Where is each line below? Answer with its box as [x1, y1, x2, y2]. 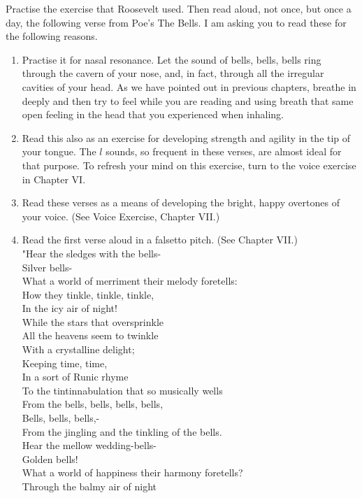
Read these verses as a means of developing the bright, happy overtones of [22, 195, 340, 210]
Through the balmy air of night [22, 479, 157, 493]
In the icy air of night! [22, 301, 117, 315]
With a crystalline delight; [22, 342, 135, 357]
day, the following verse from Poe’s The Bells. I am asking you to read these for [6, 15, 347, 29]
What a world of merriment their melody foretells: [22, 273, 238, 288]
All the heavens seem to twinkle [22, 328, 159, 343]
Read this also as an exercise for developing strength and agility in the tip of [22, 130, 351, 145]
